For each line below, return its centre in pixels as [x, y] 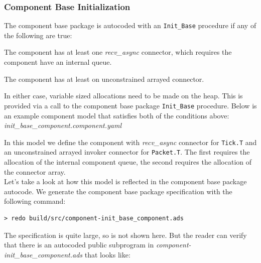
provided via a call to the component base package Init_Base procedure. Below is [130, 105]
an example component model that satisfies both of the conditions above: [117, 115]
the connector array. [35, 171]
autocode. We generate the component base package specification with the [118, 191]
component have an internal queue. [58, 62]
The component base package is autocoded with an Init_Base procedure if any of [130, 25]
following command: [35, 201]
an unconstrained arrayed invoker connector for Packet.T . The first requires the [127, 152]
